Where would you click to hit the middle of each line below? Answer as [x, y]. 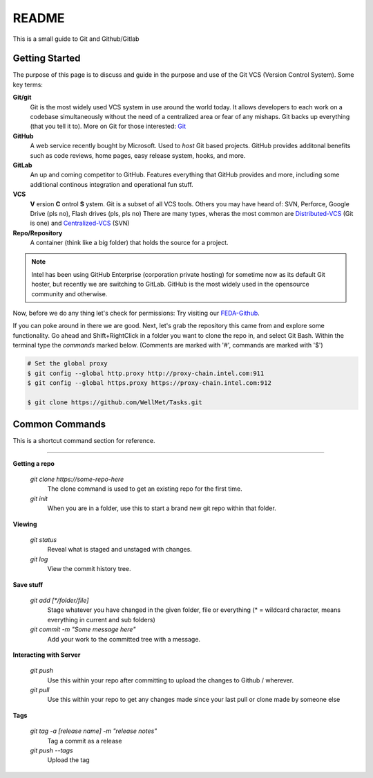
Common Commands [59, 425]
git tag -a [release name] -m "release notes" [94, 731]
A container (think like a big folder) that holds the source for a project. [129, 243]
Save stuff [28, 584]
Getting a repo [34, 463]
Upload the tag [68, 760]
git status [44, 540]
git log [39, 559]
